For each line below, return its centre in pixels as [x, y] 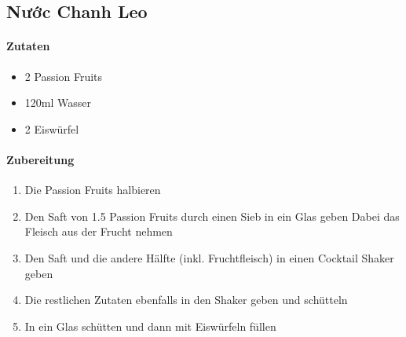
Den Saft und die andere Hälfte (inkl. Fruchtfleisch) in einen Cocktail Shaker [209, 257]
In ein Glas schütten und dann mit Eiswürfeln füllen [150, 326]
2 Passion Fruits [64, 76]
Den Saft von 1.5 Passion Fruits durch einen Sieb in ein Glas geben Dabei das [212, 216]
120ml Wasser [58, 103]
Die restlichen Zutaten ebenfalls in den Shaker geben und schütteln [186, 300]
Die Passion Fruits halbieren [93, 190]
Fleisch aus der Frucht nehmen [99, 231]
